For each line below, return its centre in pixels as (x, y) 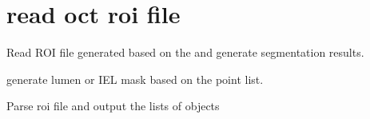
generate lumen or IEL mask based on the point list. (135, 79)
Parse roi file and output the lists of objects (113, 106)
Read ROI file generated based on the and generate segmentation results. (185, 52)
